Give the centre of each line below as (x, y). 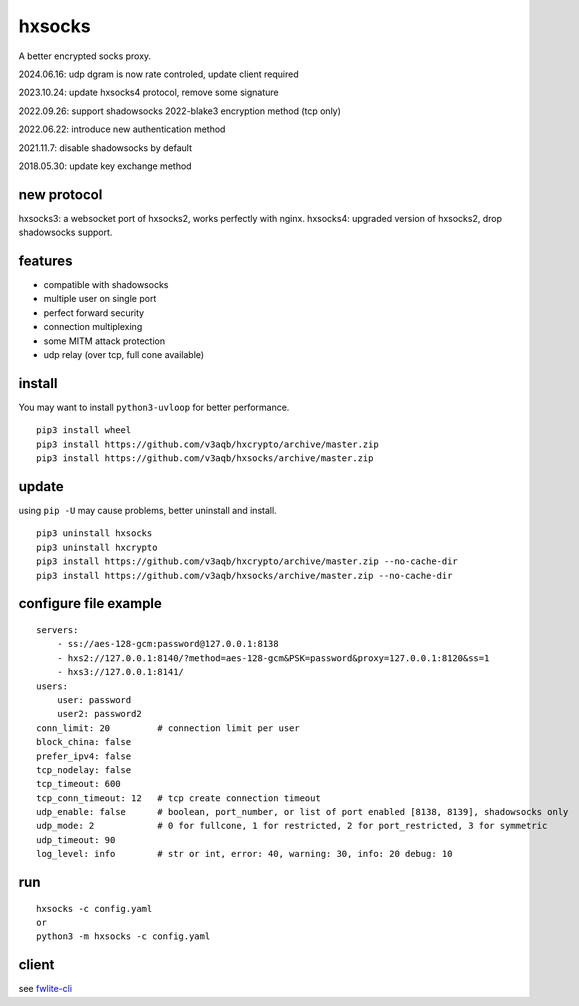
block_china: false (84, 742)
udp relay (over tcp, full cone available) (124, 355)
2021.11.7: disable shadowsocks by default (105, 147)
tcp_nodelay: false (84, 769)
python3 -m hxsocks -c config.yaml (123, 936)
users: (52, 686)
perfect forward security (94, 312)
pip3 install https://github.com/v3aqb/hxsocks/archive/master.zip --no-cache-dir (244, 575)
